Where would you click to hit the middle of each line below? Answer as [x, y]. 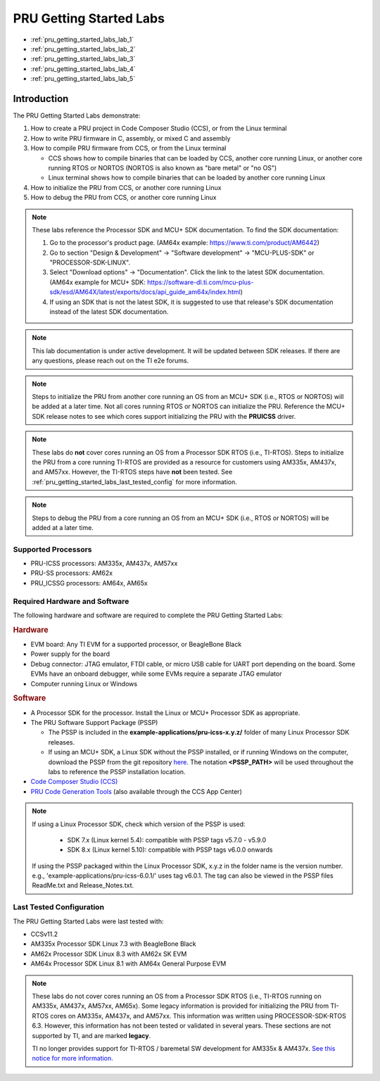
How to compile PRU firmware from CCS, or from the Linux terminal [128, 148]
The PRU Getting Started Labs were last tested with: [88, 921]
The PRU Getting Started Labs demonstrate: [77, 115]
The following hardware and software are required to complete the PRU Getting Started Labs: [148, 615]
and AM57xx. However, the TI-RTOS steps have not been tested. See [132, 472]
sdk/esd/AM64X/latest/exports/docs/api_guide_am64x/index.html [145, 292]
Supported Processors [52, 549]
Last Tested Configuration [59, 907]
